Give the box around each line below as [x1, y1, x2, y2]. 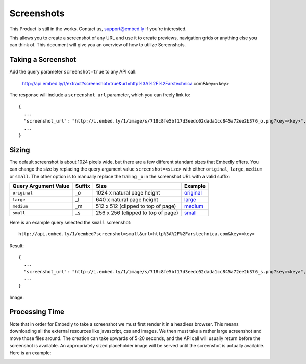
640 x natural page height [96, 196, 158, 203]
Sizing [9, 145, 30, 154]
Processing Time [9, 307, 65, 316]
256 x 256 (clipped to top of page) [96, 209, 178, 216]
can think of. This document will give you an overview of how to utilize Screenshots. [9, 42, 186, 48]
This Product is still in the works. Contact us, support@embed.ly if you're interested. [9, 26, 187, 32]
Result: [9, 242, 24, 249]
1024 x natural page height [96, 189, 160, 197]
